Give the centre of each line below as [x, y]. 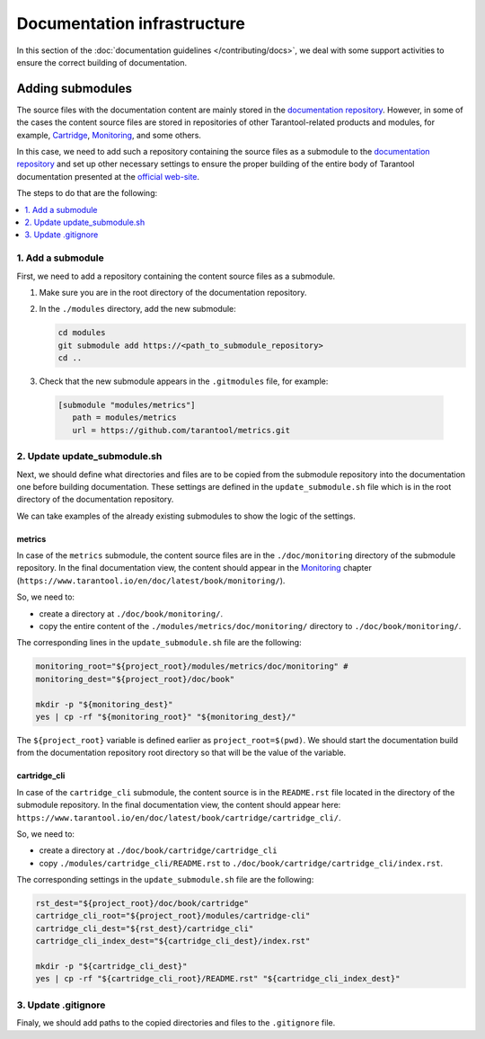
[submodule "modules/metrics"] [127, 405]
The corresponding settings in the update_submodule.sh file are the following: [165, 880]
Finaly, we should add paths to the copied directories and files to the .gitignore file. [176, 1023]
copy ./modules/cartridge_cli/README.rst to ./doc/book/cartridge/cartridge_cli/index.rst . [241, 863]
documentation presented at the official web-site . [108, 176]
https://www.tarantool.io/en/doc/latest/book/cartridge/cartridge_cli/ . [179, 817]
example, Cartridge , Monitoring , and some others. [109, 135]
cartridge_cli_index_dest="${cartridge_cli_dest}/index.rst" [173, 941]
